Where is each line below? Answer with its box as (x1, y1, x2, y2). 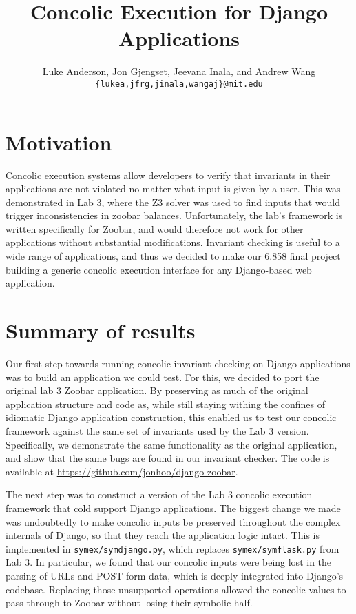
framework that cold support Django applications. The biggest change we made (6, 500, 341, 515)
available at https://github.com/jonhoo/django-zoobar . (6, 464, 238, 478)
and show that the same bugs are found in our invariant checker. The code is (6, 451, 330, 465)
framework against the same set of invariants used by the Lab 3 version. (6, 423, 309, 438)
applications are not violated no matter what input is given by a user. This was (6, 181, 341, 196)
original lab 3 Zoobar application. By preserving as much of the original (6, 383, 308, 398)
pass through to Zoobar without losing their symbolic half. (6, 595, 253, 610)
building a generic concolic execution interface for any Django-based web (6, 262, 312, 276)
